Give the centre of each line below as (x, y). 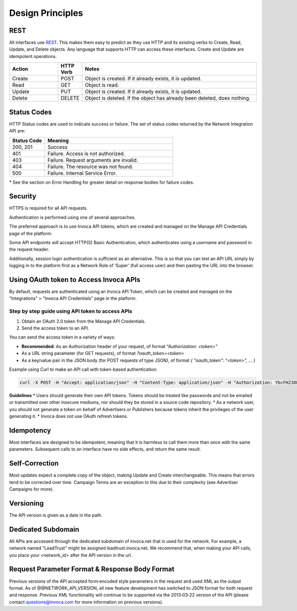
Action (20, 69)
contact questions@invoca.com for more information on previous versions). (86, 602)
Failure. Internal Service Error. (82, 173)
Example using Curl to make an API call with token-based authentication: (83, 369)
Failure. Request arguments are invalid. (93, 160)
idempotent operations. (33, 56)
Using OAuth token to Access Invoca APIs (75, 280)
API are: (17, 131)
